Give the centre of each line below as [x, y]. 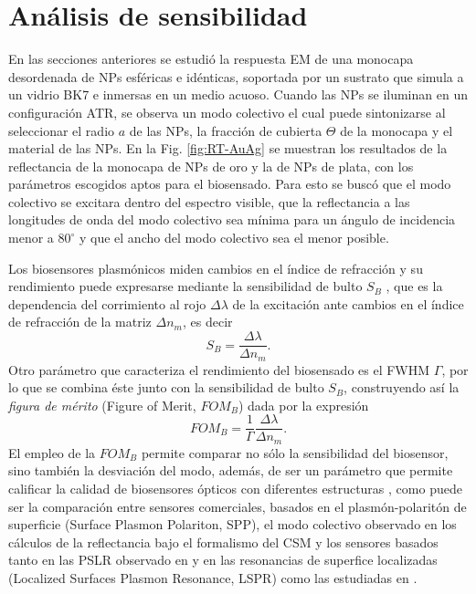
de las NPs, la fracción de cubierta [226, 130]
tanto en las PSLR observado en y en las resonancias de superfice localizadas [223, 560]
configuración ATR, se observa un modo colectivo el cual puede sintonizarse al [227, 112]
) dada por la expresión [303, 405]
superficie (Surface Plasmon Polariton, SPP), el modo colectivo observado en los [233, 524]
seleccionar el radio [62, 130]
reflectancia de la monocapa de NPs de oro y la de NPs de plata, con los [211, 166]
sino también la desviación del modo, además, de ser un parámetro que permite [231, 470]
